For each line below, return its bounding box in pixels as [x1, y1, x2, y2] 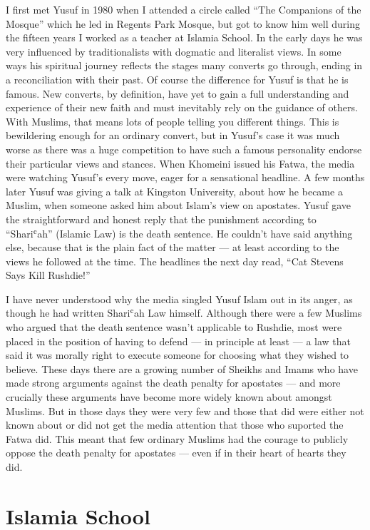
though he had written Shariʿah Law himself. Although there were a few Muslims [6, 305, 362, 320]
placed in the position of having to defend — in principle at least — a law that [6, 333, 351, 348]
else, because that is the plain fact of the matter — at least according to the [6, 240, 339, 255]
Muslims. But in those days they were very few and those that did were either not [6, 403, 364, 418]
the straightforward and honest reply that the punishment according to [6, 211, 317, 226]
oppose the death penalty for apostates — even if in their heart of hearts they [6, 445, 346, 460]
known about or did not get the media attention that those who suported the [6, 417, 344, 432]
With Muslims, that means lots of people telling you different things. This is [6, 113, 339, 128]
